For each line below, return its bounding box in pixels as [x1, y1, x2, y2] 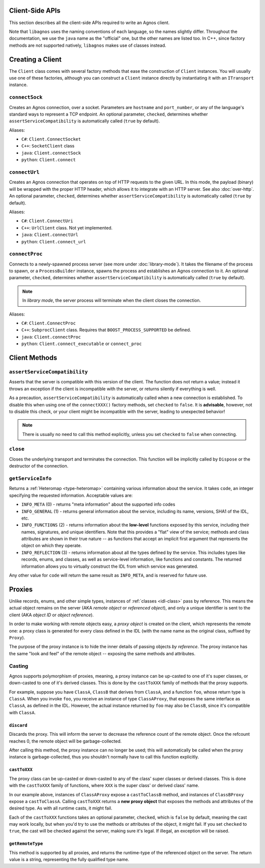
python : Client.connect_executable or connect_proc [21, 341, 142, 347]
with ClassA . [9, 709, 36, 715]
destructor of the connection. [9, 463, 69, 469]
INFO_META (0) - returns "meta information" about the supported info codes [21, 501, 175, 507]
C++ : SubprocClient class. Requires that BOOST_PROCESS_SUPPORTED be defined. [21, 327, 191, 333]
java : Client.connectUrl [21, 231, 79, 238]
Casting [9, 663, 28, 669]
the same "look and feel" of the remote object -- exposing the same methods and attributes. [9, 650, 196, 656]
